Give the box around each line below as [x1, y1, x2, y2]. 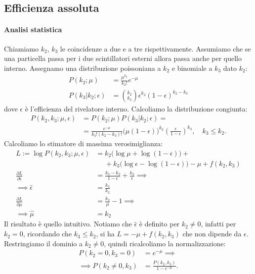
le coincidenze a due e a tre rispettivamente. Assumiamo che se [60, 43, 251, 54]
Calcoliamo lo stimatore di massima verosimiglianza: [4, 138, 163, 148]
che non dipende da [182, 228, 242, 239]
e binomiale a [171, 62, 212, 73]
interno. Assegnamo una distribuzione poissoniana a [4, 62, 161, 73]
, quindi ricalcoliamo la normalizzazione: [104, 238, 226, 248]
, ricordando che [23, 228, 72, 239]
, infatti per [201, 219, 236, 229]
